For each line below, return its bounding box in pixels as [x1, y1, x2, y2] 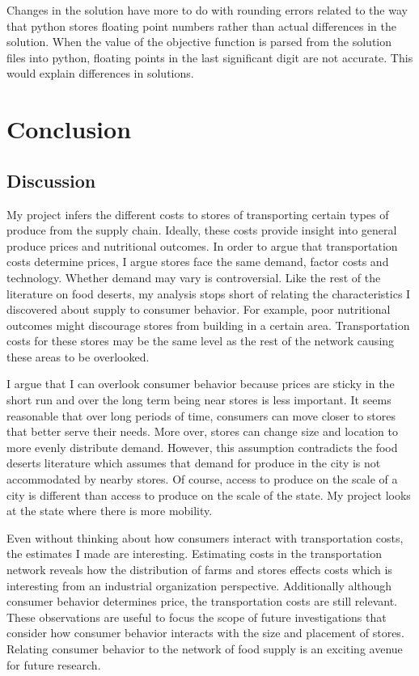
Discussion [6, 167, 96, 192]
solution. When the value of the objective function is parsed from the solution [6, 33, 392, 50]
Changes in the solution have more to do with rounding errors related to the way [6, 2, 408, 18]
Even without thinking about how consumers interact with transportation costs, [6, 529, 404, 546]
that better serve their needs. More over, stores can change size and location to [6, 423, 398, 440]
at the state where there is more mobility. [6, 502, 213, 519]
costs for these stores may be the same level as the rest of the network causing [6, 332, 395, 349]
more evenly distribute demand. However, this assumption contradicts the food [6, 438, 398, 455]
